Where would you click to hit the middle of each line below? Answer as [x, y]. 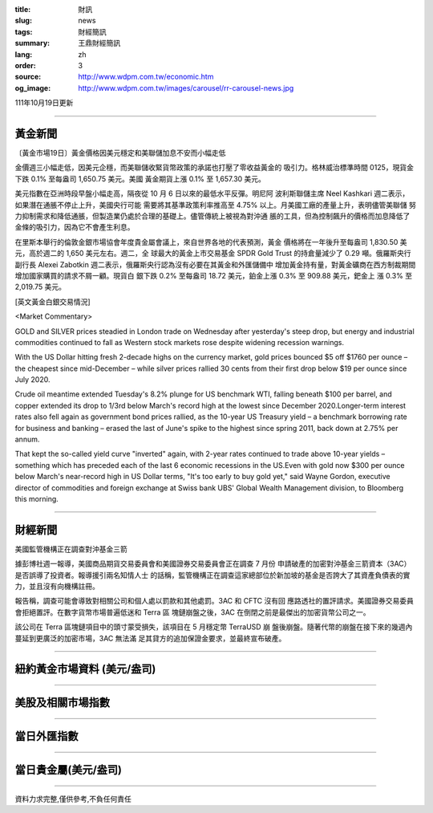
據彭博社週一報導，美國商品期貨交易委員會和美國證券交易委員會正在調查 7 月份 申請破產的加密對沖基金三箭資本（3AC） [213, 564]
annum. [27, 439]
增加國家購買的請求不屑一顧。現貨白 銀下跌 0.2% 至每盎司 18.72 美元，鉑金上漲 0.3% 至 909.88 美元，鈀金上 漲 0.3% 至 [214, 275]
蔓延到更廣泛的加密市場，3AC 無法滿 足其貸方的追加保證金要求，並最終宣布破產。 [150, 638]
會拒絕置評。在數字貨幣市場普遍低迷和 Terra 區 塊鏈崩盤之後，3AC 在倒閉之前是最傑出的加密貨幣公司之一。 [192, 612]
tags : [24, 31]
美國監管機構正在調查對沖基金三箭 [71, 549]
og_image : [33, 87]
